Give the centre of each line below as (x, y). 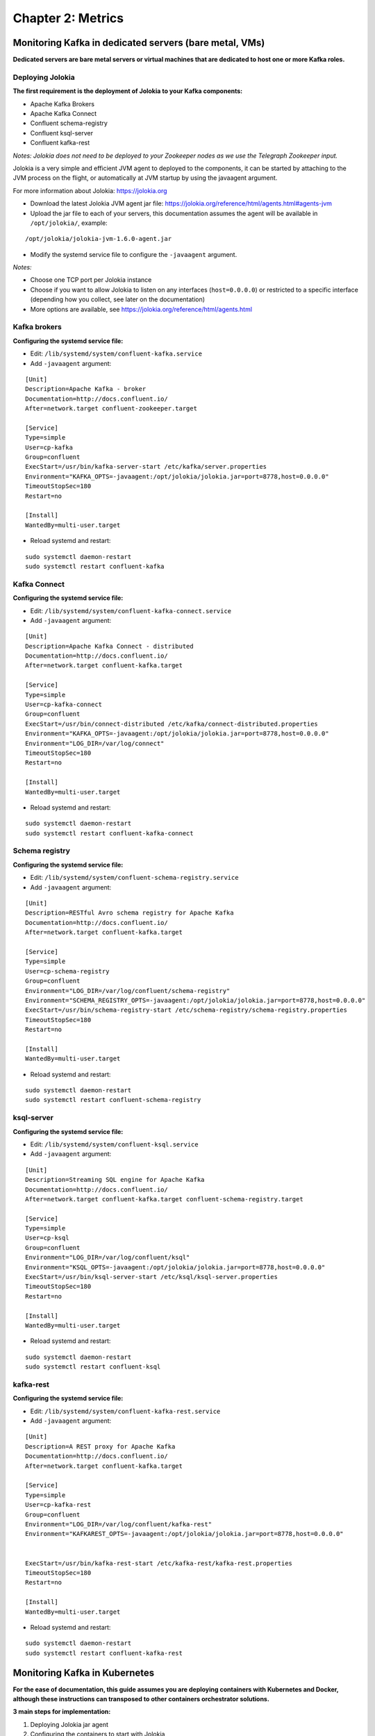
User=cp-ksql (47, 1238)
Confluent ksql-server (62, 133)
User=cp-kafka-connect (64, 704)
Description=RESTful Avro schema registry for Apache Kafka (130, 913)
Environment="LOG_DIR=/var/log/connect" (95, 743)
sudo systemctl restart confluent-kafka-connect (109, 833)
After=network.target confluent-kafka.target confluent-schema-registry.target (164, 1199)
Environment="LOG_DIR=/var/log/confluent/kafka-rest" (118, 1524)
